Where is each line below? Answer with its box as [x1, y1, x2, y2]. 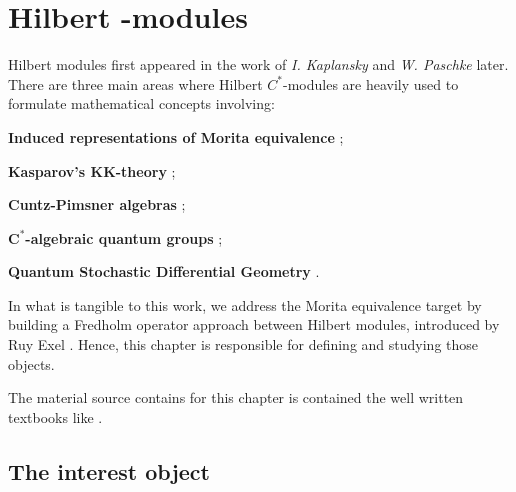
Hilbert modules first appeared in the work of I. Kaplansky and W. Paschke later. [8, 54, 509, 75]
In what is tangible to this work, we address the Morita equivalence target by [8, 294, 482, 315]
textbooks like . [8, 406, 103, 427]
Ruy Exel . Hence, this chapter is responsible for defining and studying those [8, 334, 478, 355]
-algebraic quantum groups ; [25, 227, 223, 248]
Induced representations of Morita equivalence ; [8, 126, 344, 147]
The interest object [8, 455, 210, 486]
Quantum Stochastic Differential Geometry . [8, 261, 320, 282]
